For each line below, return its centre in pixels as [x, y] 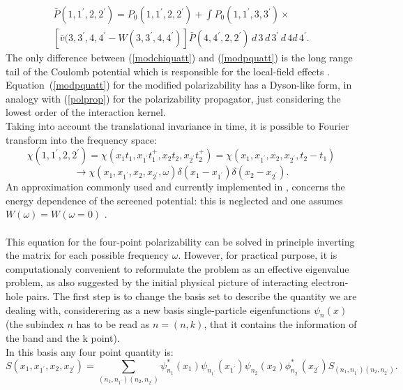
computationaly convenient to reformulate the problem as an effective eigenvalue [177, 268]
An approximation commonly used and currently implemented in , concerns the [175, 187]
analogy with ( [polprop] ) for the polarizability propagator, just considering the [173, 98]
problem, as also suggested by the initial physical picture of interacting [157, 282]
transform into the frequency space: [81, 139]
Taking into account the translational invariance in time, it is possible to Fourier [177, 126]
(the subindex [35, 324]
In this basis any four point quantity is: [90, 351]
